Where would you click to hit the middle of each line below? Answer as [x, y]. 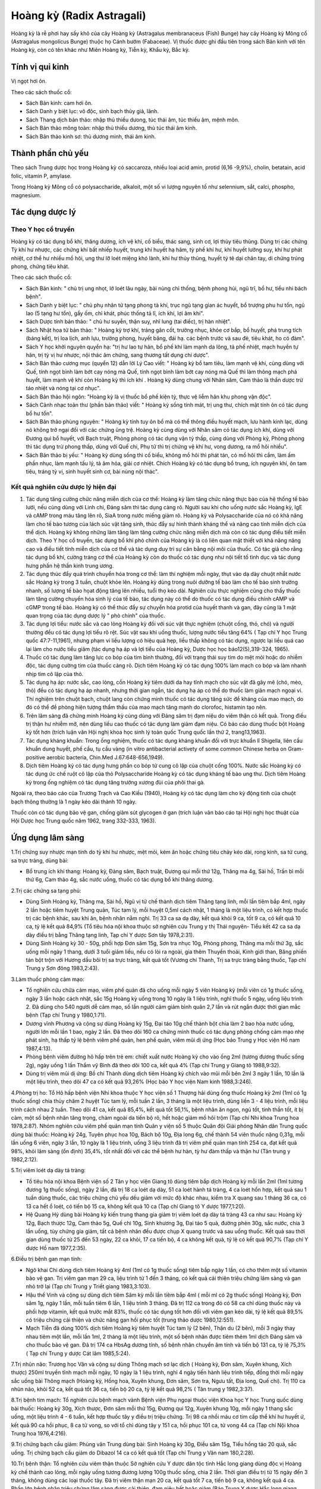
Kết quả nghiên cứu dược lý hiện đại [64, 487]
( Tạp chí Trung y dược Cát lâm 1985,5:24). [78, 1353]
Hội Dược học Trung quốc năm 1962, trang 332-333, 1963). [84, 821]
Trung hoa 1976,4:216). [39, 1434]
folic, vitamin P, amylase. [41, 176]
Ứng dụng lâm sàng [48, 838]
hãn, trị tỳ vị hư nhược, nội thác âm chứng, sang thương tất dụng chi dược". [117, 355]
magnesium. [26, 195]
